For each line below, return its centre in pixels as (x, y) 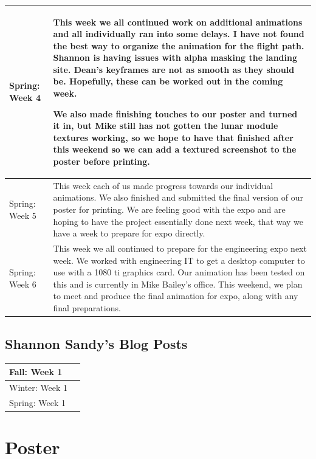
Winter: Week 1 (39, 387)
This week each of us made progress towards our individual (163, 185)
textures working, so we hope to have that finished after (173, 137)
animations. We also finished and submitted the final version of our (178, 197)
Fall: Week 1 (36, 371)
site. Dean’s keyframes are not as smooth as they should (174, 69)
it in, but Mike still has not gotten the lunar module (166, 126)
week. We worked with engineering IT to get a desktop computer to (179, 260)
